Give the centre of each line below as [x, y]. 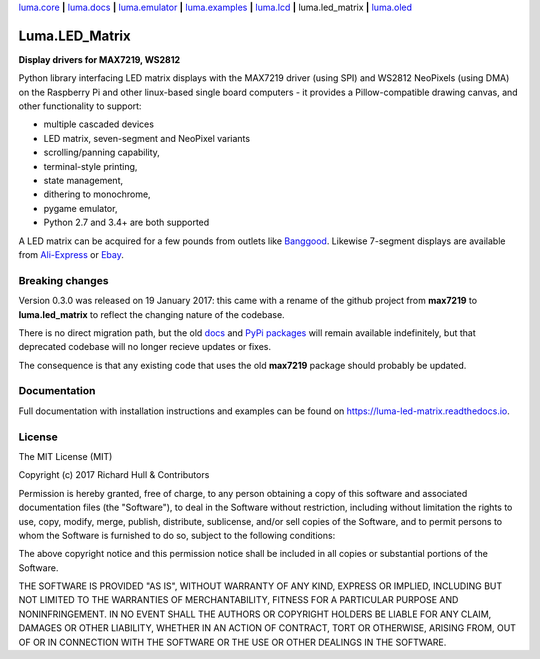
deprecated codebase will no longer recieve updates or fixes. [145, 347]
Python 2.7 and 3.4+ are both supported [126, 222]
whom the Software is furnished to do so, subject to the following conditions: [177, 535]
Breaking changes [63, 280]
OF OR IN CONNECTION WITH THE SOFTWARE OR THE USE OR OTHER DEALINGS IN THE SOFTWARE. [232, 642]
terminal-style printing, [90, 166]
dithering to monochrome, [97, 194]
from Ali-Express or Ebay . [71, 254]
